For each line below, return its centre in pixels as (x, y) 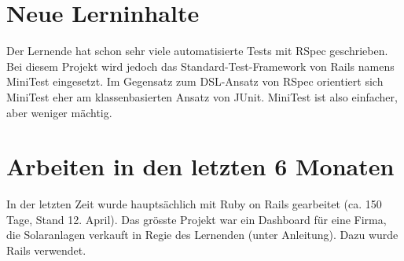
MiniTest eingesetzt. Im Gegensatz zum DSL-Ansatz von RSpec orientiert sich (195, 81)
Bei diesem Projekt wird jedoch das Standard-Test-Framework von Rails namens (200, 66)
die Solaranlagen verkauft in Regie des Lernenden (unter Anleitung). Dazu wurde (202, 235)
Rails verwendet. (46, 250)
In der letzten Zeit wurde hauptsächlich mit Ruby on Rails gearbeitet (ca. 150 (194, 204)
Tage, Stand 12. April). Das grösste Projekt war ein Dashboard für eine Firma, (196, 219)
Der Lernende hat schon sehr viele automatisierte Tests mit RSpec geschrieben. (197, 51)
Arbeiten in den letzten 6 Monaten (200, 166)
